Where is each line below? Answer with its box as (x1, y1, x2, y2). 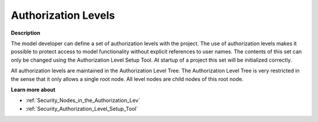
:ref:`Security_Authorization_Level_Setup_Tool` (25, 105, 138, 112)
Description (11, 29, 41, 36)
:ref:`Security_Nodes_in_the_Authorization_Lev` (25, 97, 141, 104)
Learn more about (11, 86, 56, 93)
